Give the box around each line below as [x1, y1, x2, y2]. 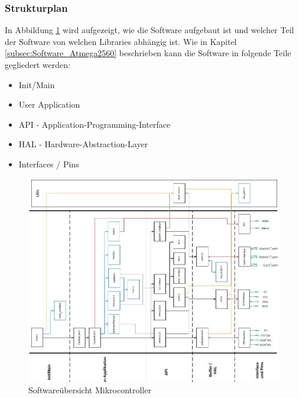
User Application [18, 98, 80, 111]
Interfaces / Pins [18, 157, 79, 170]
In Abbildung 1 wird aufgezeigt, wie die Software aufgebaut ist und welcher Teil [5, 24, 294, 36]
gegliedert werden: [5, 59, 70, 70]
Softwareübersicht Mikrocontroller [28, 384, 151, 396]
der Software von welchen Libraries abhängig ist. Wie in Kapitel [5, 35, 237, 47]
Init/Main [18, 78, 55, 90]
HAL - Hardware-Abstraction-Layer [18, 138, 148, 150]
